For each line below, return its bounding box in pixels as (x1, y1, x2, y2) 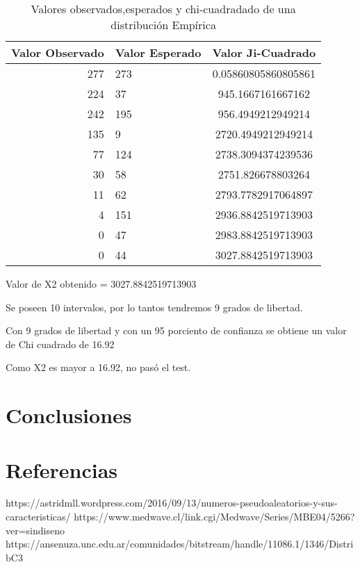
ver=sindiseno (6, 523, 65, 537)
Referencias (6, 455, 118, 484)
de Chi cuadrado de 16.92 (6, 336, 115, 351)
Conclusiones (6, 401, 132, 429)
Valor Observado (11, 44, 104, 60)
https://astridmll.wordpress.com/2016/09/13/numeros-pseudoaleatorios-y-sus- (6, 495, 338, 510)
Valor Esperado (115, 44, 202, 60)
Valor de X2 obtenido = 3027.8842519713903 (6, 277, 197, 290)
